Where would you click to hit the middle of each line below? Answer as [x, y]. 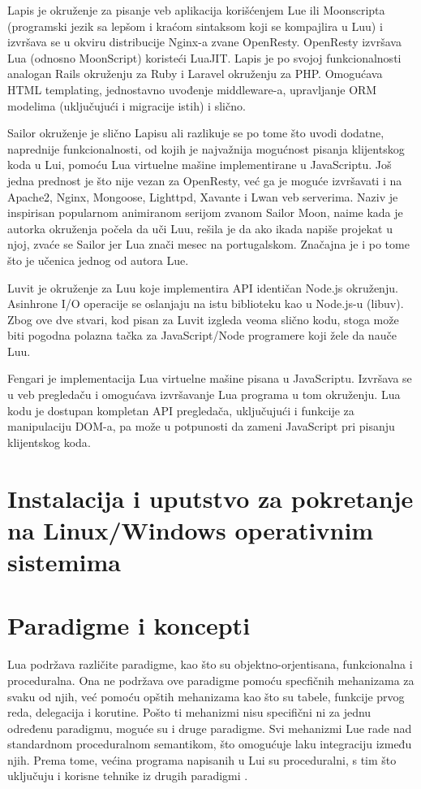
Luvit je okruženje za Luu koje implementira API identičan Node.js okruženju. [203, 287]
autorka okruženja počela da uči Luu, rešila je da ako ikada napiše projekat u [200, 228]
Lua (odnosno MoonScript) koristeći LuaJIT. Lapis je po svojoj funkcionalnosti [204, 57]
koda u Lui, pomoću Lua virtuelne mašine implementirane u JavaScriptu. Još [200, 165]
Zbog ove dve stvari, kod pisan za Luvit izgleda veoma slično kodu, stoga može [203, 319]
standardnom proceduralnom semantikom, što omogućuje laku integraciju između [210, 744]
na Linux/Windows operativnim [191, 529]
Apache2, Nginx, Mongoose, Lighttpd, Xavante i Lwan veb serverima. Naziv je [203, 196]
